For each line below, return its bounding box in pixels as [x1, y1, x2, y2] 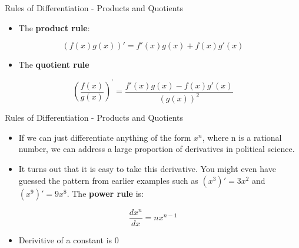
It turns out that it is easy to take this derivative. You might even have [18, 163, 276, 174]
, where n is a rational [202, 131, 282, 143]
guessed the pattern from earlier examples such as [18, 174, 198, 186]
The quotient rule [18, 58, 89, 71]
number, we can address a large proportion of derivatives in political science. [18, 143, 295, 155]
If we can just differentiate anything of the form [18, 131, 191, 143]
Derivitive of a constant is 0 [18, 233, 119, 246]
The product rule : [18, 21, 90, 34]
